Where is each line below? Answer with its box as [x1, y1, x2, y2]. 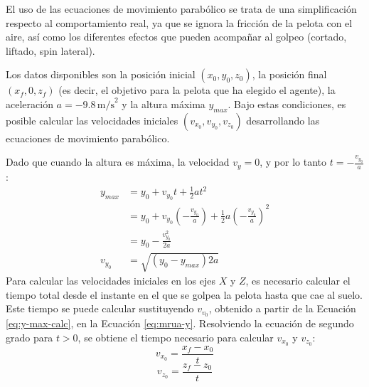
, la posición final [252, 67, 327, 82]
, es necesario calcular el [245, 273, 351, 288]
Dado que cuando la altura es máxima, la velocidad [6, 154, 230, 169]
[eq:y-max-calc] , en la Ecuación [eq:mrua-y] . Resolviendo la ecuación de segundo [6, 316, 354, 331]
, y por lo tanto [260, 154, 327, 169]
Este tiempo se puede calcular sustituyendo [6, 301, 194, 316]
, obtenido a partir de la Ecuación [208, 301, 356, 316]
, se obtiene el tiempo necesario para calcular [77, 329, 274, 344]
